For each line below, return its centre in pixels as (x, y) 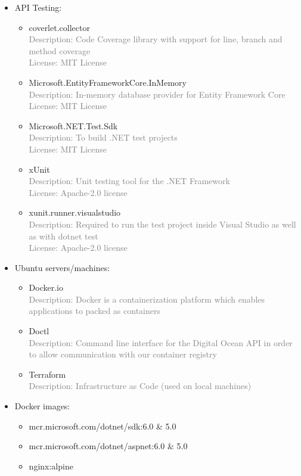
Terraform (47, 374)
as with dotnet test (63, 236)
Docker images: (42, 406)
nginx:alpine (51, 466)
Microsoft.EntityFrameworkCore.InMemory (108, 82)
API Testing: (38, 7)
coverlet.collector (59, 27)
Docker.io (46, 287)
